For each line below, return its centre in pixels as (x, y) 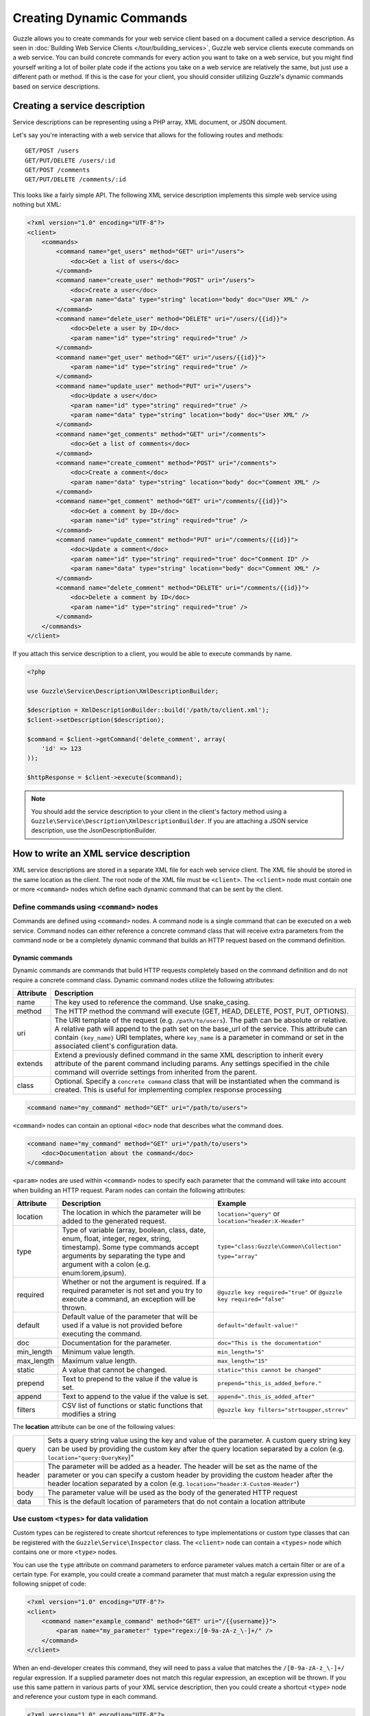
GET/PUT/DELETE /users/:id (70, 160)
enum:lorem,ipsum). (94, 1273)
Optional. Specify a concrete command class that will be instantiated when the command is (197, 1081)
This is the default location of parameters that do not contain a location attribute (176, 1501)
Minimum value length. (99, 1352)
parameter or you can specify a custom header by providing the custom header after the (190, 1474)
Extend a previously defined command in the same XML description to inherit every (189, 1055)
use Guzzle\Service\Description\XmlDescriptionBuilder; (123, 691)
